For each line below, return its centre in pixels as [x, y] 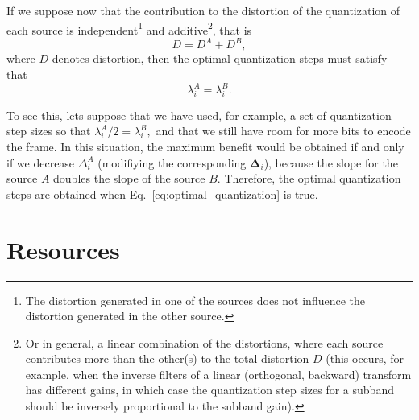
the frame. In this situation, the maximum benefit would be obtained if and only [205, 147]
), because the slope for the [331, 162]
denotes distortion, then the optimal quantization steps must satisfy [220, 58]
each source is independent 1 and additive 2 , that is [129, 28]
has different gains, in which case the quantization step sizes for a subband [209, 390]
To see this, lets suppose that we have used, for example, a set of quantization [199, 115]
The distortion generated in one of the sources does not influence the [195, 300]
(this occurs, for [365, 358]
